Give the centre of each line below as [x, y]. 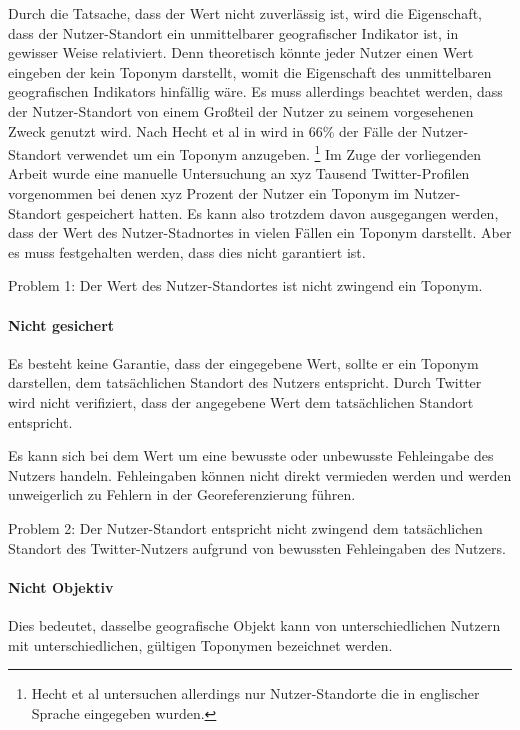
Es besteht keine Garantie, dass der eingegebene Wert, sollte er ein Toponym [243, 362]
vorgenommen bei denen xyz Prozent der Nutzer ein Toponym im [209, 193]
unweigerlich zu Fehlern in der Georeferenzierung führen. [182, 494]
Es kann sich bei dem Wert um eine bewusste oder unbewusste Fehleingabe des [251, 455]
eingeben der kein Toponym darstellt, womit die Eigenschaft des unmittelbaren [250, 71]
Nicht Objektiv [61, 586]
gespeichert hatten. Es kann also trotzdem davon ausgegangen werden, [282, 212]
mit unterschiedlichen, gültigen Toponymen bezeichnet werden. [200, 644]
